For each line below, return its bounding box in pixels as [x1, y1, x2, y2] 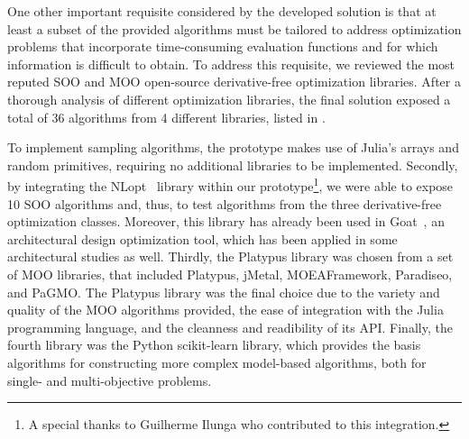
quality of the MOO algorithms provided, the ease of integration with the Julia [7, 300, 444, 319]
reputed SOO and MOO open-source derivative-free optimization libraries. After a [7, 72, 461, 91]
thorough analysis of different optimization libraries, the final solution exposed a [7, 89, 451, 108]
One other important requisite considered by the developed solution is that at [7, 2, 437, 20]
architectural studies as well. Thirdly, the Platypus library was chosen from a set [7, 247, 454, 266]
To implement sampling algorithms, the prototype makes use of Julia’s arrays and [7, 138, 459, 157]
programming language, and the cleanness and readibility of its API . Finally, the [7, 317, 453, 336]
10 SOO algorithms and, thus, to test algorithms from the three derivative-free [7, 194, 442, 213]
